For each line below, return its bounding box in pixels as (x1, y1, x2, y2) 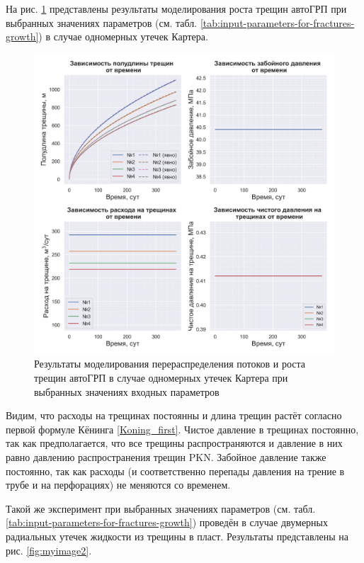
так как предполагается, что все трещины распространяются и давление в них (6, 436, 343, 450)
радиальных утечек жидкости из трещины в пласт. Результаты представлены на (6, 528, 348, 543)
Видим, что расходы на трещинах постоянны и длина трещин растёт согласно (6, 408, 342, 423)
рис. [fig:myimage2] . (6, 542, 92, 557)
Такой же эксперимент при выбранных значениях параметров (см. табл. (6, 501, 316, 516)
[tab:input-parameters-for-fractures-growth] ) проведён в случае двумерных (6, 515, 328, 530)
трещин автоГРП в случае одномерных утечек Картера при (34, 370, 288, 385)
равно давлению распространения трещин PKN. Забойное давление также (6, 449, 326, 464)
